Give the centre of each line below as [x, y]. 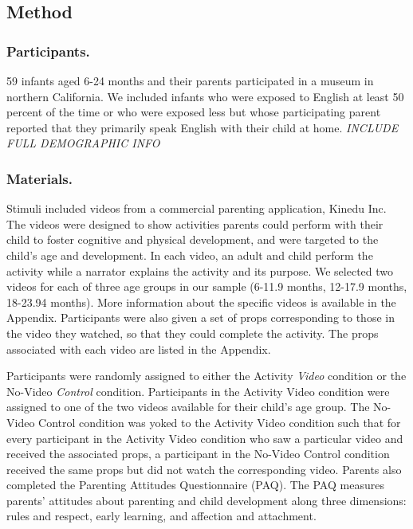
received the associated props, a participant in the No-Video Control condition [198, 454]
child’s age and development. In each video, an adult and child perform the [190, 255]
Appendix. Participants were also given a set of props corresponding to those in [201, 317]
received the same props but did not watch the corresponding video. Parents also [204, 469]
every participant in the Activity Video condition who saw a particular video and [205, 438]
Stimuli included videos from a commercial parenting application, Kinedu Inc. [197, 208]
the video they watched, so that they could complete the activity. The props [193, 333]
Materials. [39, 178]
